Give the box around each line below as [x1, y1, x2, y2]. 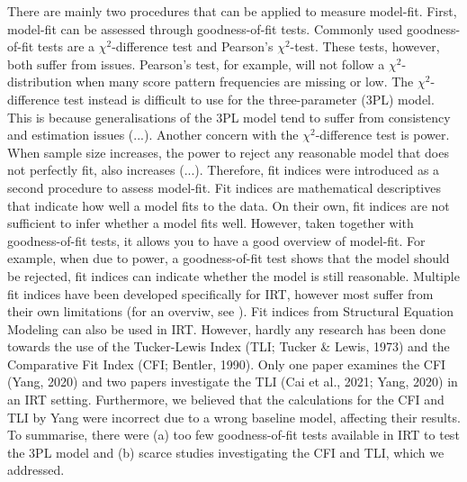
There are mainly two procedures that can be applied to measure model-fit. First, [7, 2, 457, 20]
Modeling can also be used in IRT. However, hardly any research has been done [7, 319, 446, 338]
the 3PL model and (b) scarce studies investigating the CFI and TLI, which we [7, 442, 445, 461]
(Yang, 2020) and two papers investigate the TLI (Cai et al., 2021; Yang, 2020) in [7, 372, 458, 391]
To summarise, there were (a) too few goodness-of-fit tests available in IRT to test [7, 425, 460, 444]
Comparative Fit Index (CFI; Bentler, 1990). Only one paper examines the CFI [7, 354, 446, 373]
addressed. [7, 460, 65, 479]
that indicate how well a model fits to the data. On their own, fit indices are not [7, 196, 450, 214]
